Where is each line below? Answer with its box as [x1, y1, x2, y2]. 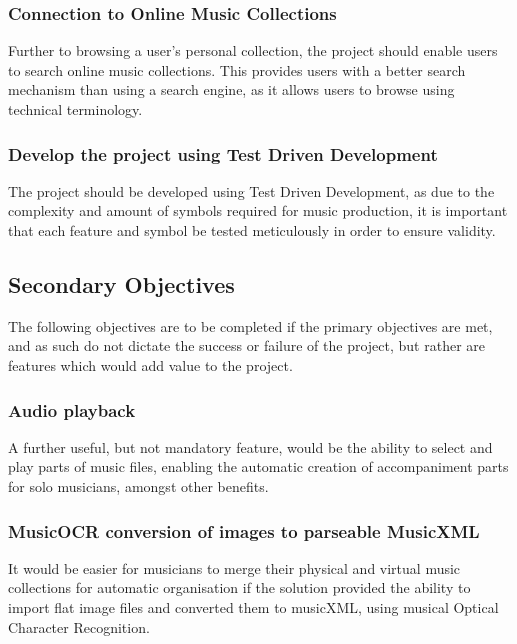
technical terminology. [8, 99, 143, 119]
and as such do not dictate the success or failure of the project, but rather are [8, 335, 485, 356]
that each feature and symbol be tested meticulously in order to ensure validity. [8, 220, 496, 240]
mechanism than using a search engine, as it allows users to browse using [8, 79, 455, 100]
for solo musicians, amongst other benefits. [8, 475, 269, 496]
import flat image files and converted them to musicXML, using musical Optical [8, 596, 499, 617]
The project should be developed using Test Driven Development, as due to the [8, 180, 495, 201]
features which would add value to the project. [8, 354, 293, 375]
